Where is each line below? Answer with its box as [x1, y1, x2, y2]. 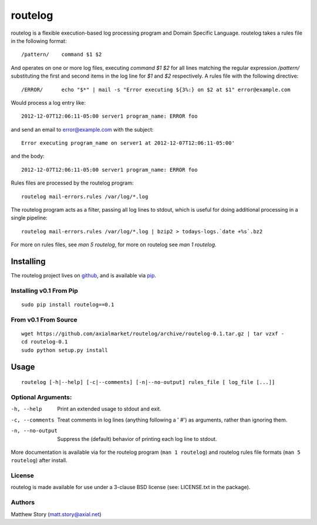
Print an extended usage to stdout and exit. [57, 406, 161, 413]
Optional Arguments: [11, 393, 72, 401]
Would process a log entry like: [11, 99, 86, 106]
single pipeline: [11, 215, 48, 222]
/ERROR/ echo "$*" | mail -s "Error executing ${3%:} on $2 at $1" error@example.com [21, 86, 291, 93]
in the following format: [11, 37, 67, 44]
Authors [11, 499, 35, 507]
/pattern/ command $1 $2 [21, 51, 102, 58]
